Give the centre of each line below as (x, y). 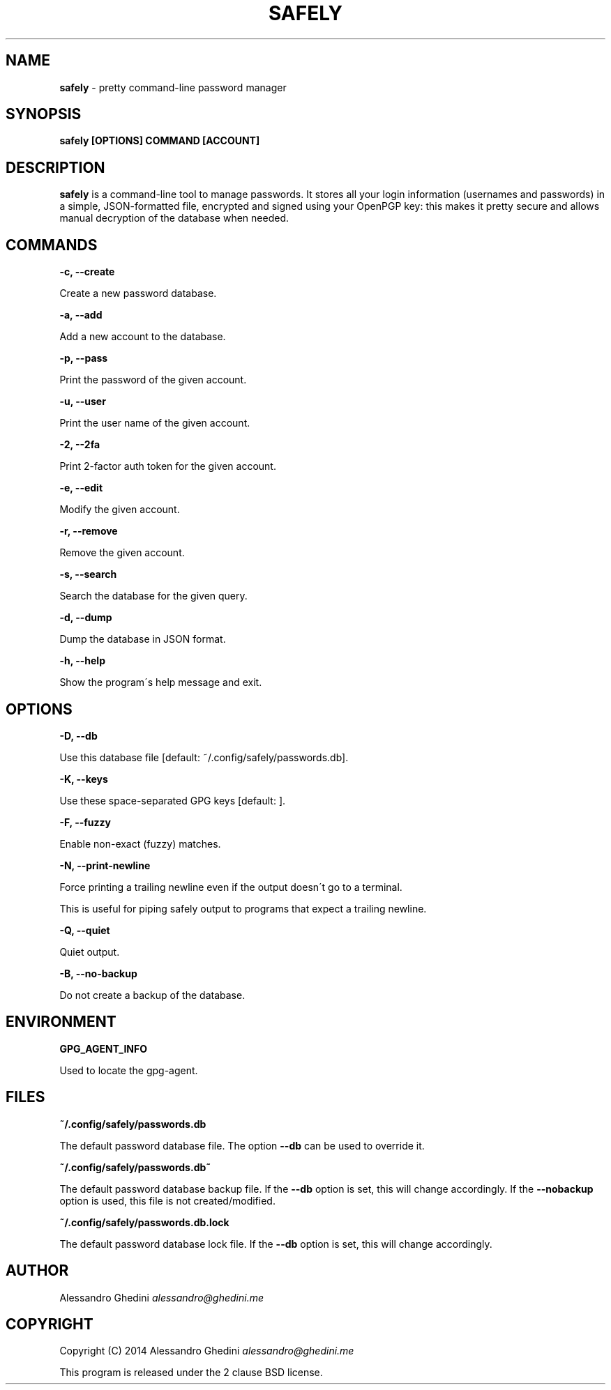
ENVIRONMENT (61, 1022)
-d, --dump (86, 618)
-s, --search (88, 574)
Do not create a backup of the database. (152, 995)
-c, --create (87, 272)
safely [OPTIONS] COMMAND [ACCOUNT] (160, 141)
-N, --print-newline (105, 865)
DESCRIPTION (55, 167)
